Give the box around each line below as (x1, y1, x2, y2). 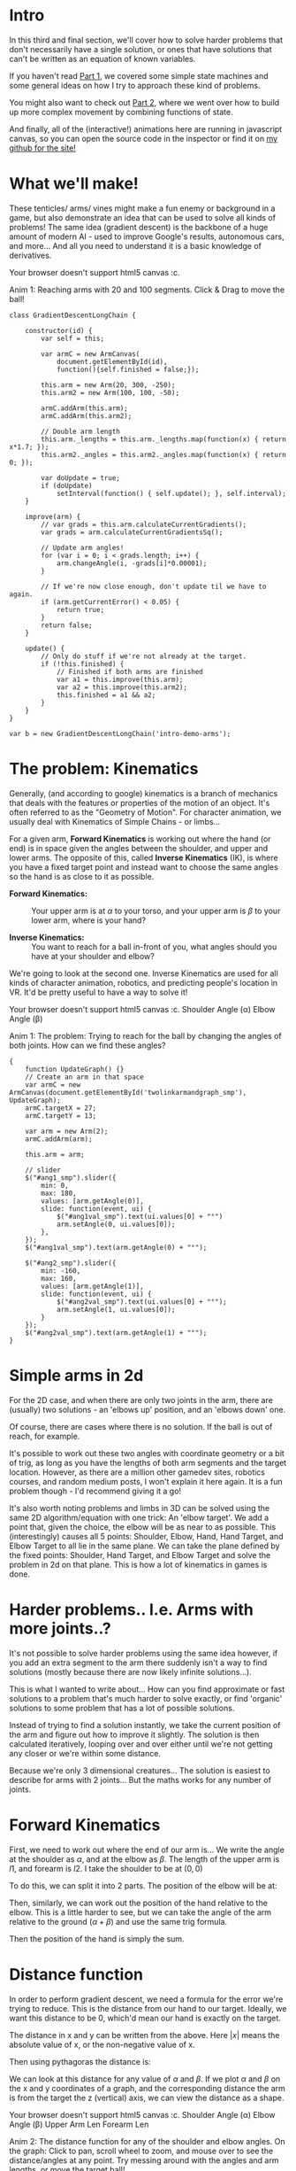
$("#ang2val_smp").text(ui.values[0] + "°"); (56, 1297, 227, 1306)
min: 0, (41, 1181, 69, 1190)
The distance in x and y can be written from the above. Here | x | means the (9, 2029, 280, 2040)
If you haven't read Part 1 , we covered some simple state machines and (9, 70, 269, 81)
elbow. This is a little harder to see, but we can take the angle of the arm (9, 1906, 272, 1918)
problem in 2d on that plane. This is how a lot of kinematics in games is (9, 1559, 268, 1570)
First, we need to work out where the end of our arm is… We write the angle (9, 1844, 285, 1855)
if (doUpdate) (41, 481, 93, 490)
